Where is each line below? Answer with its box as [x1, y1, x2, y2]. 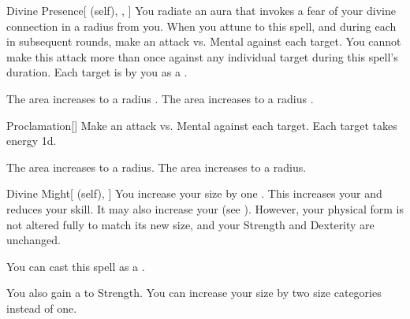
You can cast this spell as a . [6, 258, 145, 274]
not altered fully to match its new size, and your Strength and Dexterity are [6, 216, 375, 232]
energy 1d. [6, 132, 57, 149]
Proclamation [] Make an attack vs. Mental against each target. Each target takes [6, 117, 397, 133]
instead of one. [6, 299, 77, 316]
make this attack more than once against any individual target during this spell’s [6, 48, 398, 65]
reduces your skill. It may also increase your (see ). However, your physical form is [6, 200, 404, 217]
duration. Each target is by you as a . [6, 64, 188, 80]
